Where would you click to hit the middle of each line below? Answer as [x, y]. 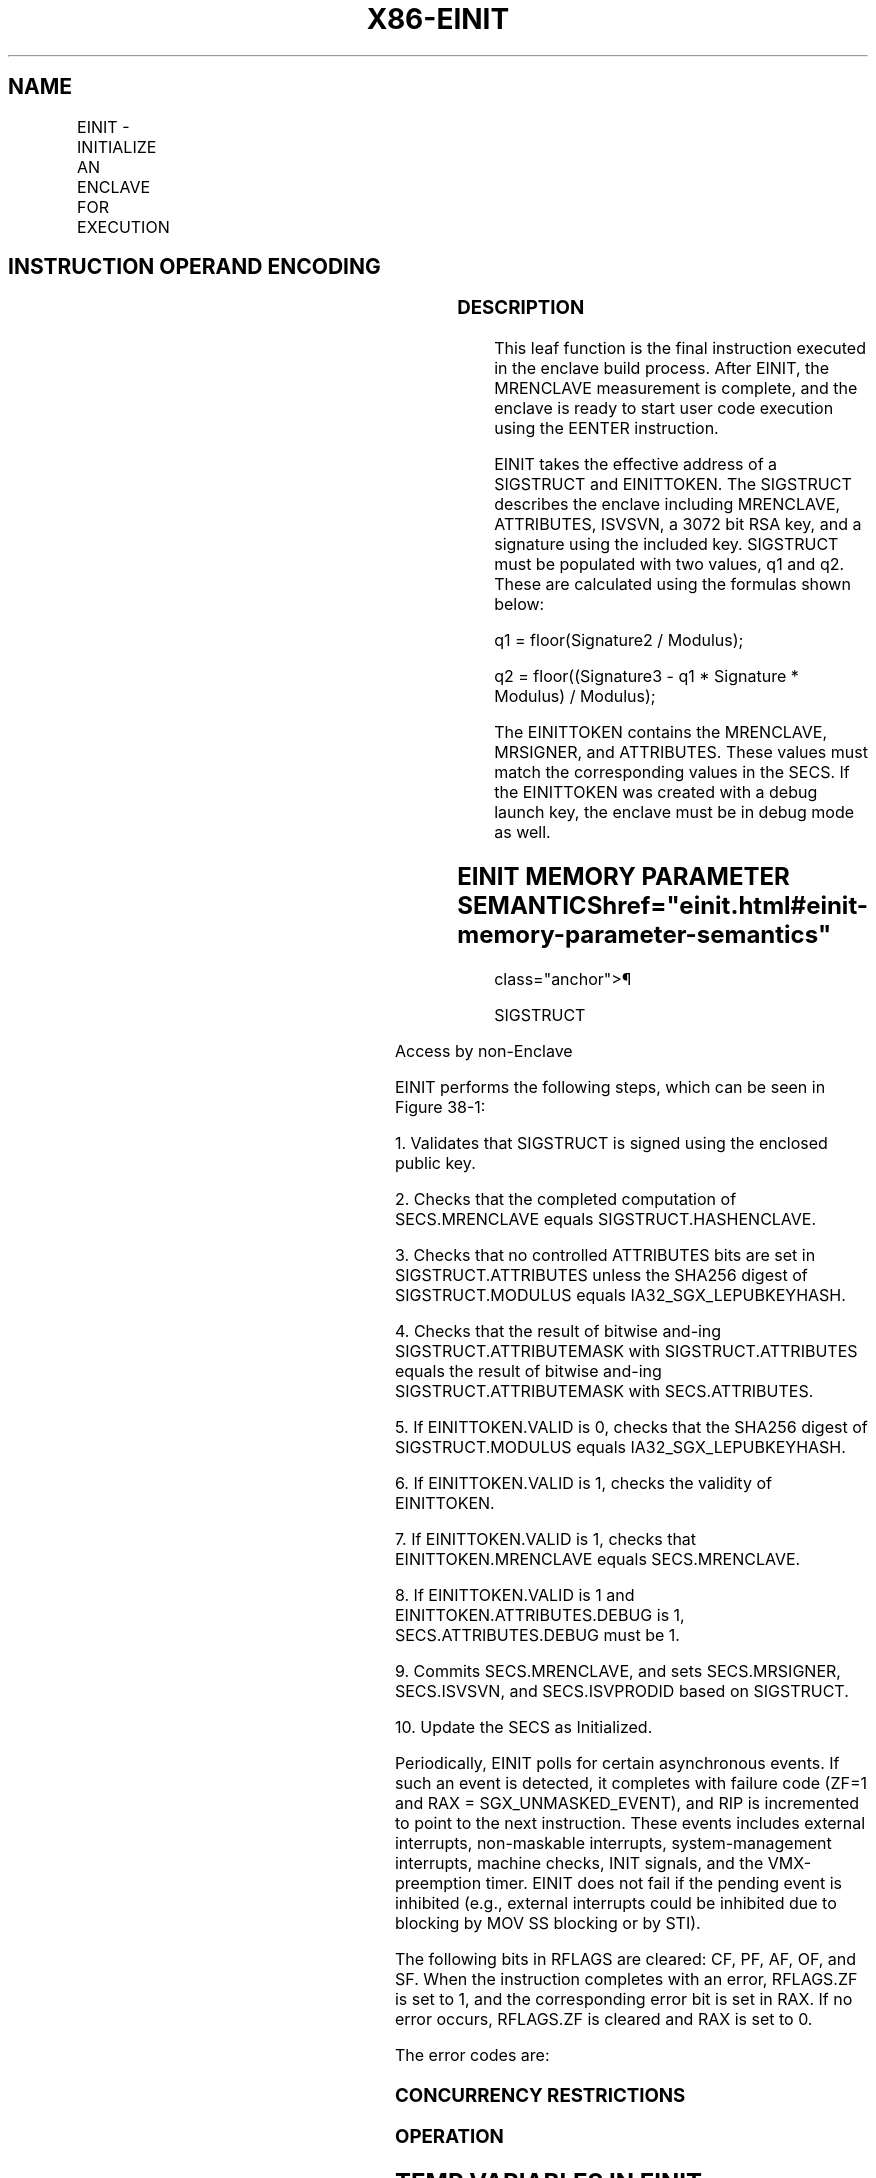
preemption [438, 1882]
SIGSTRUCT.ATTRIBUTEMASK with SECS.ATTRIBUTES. [604, 1390]
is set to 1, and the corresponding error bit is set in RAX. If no [623, 1998]
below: [519, 604]
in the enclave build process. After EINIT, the [662, 368]
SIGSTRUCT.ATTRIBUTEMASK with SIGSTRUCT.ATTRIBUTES [626, 1350]
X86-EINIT [438, 19]
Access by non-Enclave [483, 1050]
